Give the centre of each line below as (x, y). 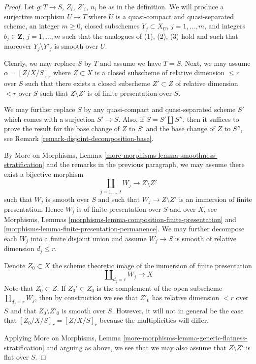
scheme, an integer (32, 26)
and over (183, 209)
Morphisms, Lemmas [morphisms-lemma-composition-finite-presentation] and (120, 219)
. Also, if (131, 119)
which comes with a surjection (49, 119)
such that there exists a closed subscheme (88, 83)
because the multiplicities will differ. (154, 320)
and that (24, 310)
